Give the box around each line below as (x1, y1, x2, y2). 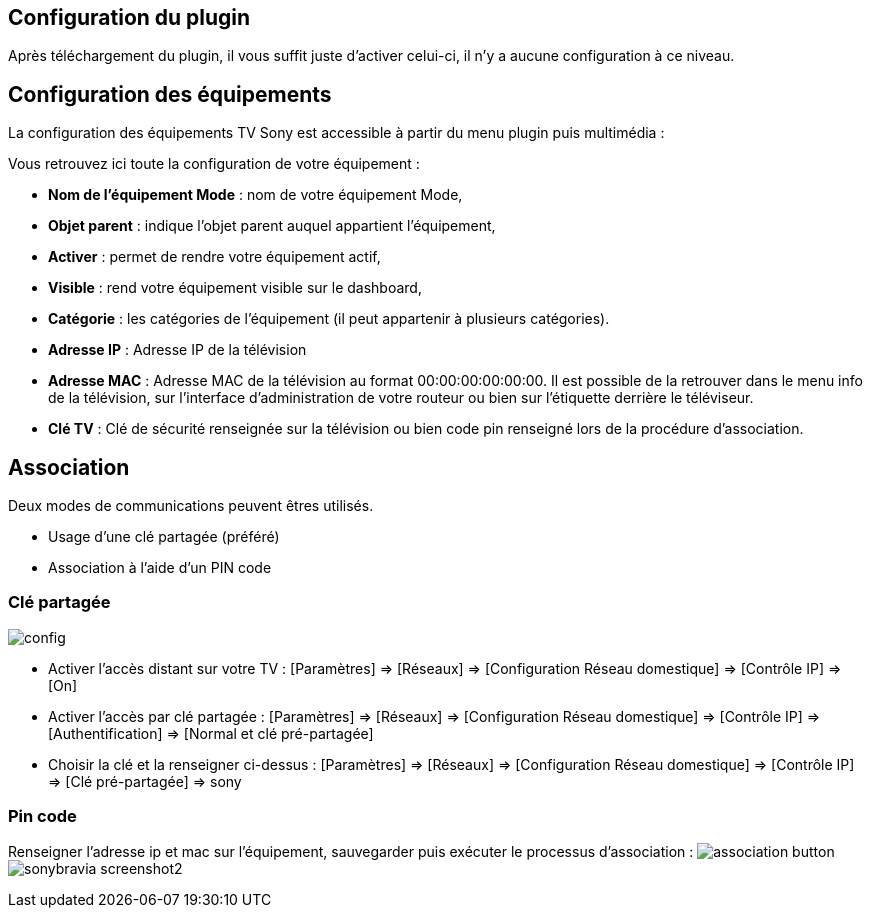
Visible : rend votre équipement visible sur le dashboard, (48, 279, 422, 297)
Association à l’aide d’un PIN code (48, 559, 272, 577)
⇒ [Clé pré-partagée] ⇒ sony (48, 772, 242, 790)
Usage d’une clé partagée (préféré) (48, 528, 280, 546)
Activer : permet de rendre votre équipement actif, (48, 248, 381, 266)
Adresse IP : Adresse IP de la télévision (48, 341, 307, 359)
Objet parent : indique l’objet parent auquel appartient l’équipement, (48, 217, 496, 235)
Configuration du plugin (8, 5, 251, 30)
